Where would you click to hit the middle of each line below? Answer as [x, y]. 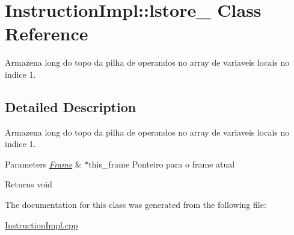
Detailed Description [71, 106]
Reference [47, 33]
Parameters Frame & [43, 164]
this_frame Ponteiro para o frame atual [162, 164]
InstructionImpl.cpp [41, 224]
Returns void [29, 184]
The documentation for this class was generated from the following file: [136, 205]
